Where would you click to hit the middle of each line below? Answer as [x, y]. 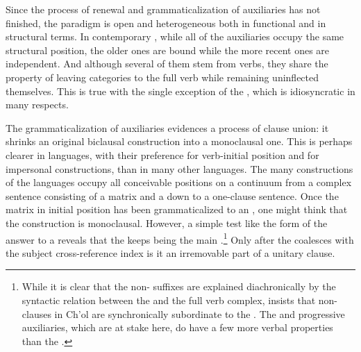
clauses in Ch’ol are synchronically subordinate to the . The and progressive [183, 313]
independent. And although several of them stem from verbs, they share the [167, 64]
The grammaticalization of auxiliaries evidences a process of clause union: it [167, 127]
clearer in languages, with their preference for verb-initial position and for [162, 154]
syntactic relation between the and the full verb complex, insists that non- [180, 300]
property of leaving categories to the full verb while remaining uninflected [162, 77]
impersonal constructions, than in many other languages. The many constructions [179, 168]
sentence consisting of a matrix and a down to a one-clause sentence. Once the [172, 195]
